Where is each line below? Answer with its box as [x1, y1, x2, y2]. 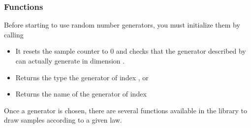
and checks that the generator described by [116, 46, 246, 56]
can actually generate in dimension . [15, 56, 125, 65]
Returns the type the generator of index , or [15, 72, 149, 82]
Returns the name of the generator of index [15, 89, 147, 99]
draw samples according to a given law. [4, 115, 122, 125]
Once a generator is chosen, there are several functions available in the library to [4, 105, 248, 115]
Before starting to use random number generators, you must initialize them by [4, 20, 240, 30]
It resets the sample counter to [15, 46, 108, 56]
